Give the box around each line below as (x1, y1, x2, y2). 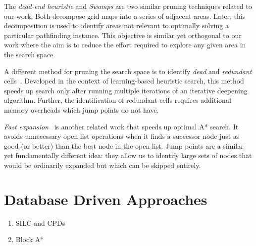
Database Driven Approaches (4, 189, 207, 209)
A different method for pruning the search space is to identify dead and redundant (4, 66, 252, 76)
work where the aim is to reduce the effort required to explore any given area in (4, 40, 246, 50)
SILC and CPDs (15, 217, 65, 228)
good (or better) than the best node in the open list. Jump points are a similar (4, 140, 244, 151)
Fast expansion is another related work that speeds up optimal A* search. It (4, 121, 239, 131)
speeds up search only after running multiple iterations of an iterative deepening (4, 85, 248, 95)
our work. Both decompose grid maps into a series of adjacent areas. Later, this (4, 10, 246, 21)
